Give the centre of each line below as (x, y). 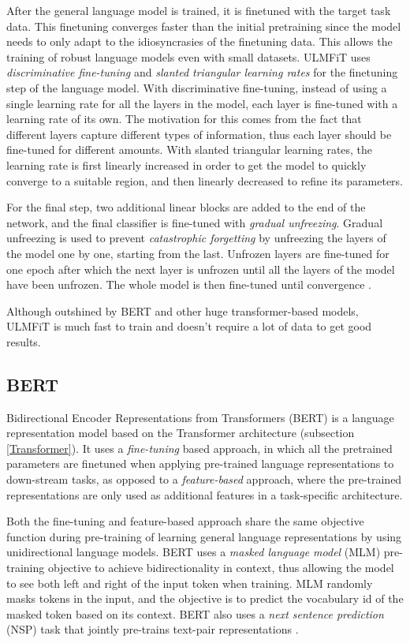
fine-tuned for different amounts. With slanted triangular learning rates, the (190, 150)
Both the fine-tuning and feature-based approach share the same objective (185, 521)
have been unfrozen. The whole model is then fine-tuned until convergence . (189, 284)
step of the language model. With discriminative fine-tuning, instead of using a (197, 87)
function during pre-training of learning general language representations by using (204, 536)
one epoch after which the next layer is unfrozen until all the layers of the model (201, 269)
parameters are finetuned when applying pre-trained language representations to (200, 464)
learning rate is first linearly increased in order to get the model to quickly (186, 164)
